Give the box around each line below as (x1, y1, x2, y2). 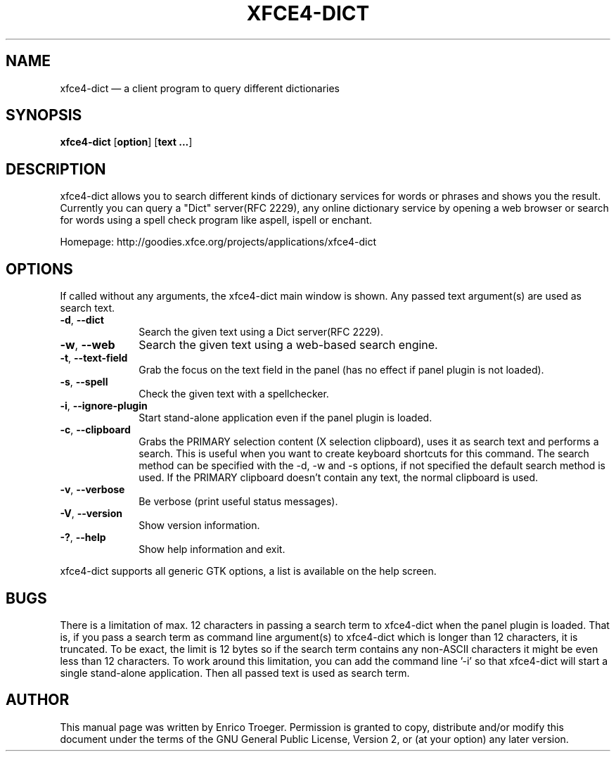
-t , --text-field (60, 352, 128, 364)
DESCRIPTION (6, 160, 106, 178)
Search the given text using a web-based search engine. (139, 338, 438, 352)
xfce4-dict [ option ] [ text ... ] (60, 136, 193, 148)
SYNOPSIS (6, 106, 82, 125)
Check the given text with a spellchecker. (139, 388, 329, 400)
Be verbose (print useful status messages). (139, 495, 338, 508)
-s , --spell (60, 376, 108, 388)
